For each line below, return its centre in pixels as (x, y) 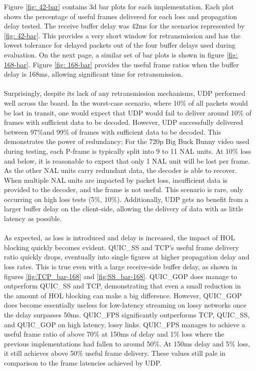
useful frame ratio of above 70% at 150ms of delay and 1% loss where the (114, 334)
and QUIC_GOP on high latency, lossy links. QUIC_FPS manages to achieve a (125, 324)
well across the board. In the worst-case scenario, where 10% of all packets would (126, 102)
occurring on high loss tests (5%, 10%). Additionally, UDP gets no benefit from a (126, 199)
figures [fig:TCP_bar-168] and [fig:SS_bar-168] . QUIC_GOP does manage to (121, 276)
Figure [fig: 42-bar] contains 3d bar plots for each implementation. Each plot (119, 6)
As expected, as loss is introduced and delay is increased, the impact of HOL (120, 238)
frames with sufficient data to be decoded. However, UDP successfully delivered (124, 122)
